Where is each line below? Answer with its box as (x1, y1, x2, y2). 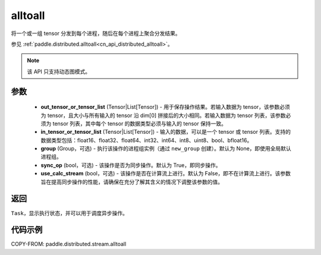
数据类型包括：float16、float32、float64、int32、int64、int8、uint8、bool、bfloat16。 (40, 137, 253, 144)
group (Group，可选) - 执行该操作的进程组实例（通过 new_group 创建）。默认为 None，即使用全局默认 (40, 145, 291, 152)
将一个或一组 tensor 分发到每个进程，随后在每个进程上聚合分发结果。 (11, 30, 181, 37)
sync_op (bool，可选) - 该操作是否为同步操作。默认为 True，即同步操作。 (40, 161, 221, 169)
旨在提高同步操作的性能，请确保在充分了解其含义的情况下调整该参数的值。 (40, 178, 223, 185)
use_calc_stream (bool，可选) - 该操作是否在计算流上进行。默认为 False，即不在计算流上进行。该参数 (40, 170, 291, 177)
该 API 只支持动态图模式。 (27, 68, 91, 75)
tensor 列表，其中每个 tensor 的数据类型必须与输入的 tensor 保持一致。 (52, 119, 227, 127)
